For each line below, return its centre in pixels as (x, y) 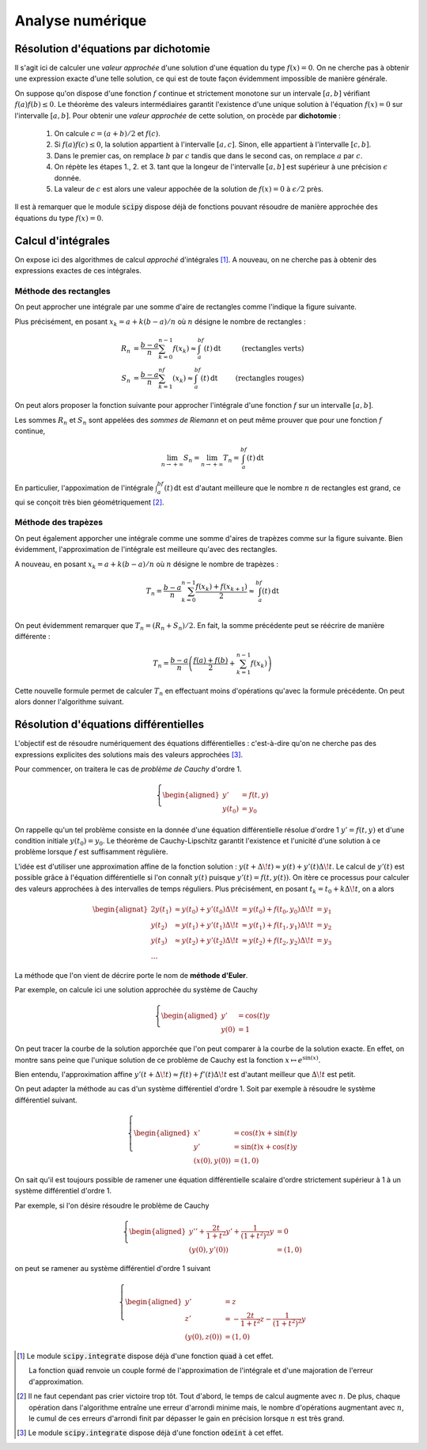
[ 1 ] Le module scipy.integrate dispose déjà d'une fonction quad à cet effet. (145, 1356)
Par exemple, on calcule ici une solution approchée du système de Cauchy (136, 990)
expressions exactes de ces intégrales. (78, 271)
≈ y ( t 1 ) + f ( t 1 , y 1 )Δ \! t (278, 926)
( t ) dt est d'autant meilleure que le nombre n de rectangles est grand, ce (282, 488)
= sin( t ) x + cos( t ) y (266, 1147)
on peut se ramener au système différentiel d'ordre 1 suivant (113, 1269)
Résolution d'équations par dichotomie (112, 49)
